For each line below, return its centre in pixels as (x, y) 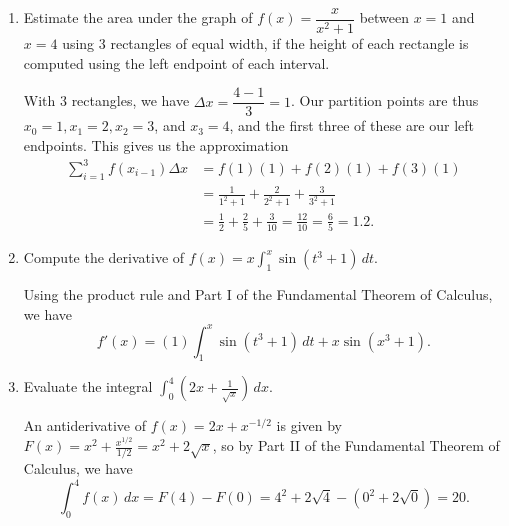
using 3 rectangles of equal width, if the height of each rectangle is (265, 43)
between (384, 17)
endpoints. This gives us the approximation (156, 144)
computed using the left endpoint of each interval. (176, 62)
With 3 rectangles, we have (106, 100)
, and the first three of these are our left (352, 125)
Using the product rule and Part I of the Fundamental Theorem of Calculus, (258, 293)
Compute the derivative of (104, 257)
